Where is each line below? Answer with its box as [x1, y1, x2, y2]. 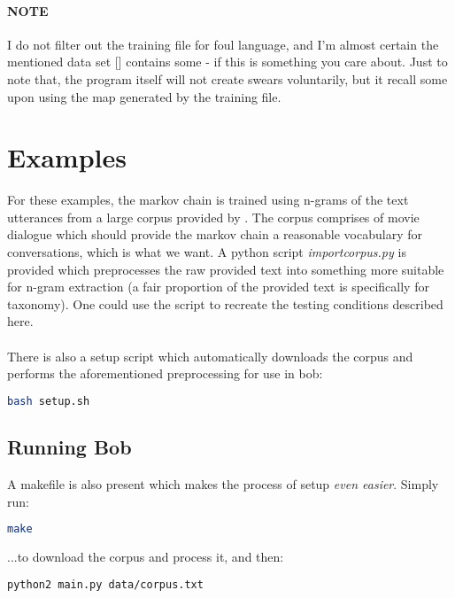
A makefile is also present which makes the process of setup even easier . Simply [7, 474, 439, 493]
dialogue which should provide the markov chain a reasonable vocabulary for [7, 225, 422, 244]
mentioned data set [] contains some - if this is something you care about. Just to [7, 52, 448, 71]
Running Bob [7, 433, 132, 461]
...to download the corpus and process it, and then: [7, 547, 284, 565]
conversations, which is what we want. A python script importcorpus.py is [7, 243, 406, 261]
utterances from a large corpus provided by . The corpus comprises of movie [7, 207, 420, 226]
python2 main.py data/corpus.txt [7, 578, 204, 591]
